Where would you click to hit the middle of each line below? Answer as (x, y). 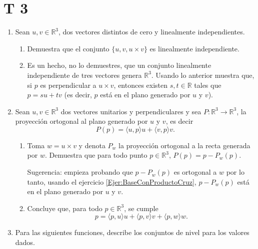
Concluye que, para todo (65, 208)
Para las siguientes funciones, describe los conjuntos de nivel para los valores (132, 232)
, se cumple (141, 208)
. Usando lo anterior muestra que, (203, 75)
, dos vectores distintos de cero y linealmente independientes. (152, 32)
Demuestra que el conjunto (68, 48)
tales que (208, 85)
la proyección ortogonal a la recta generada (184, 145)
